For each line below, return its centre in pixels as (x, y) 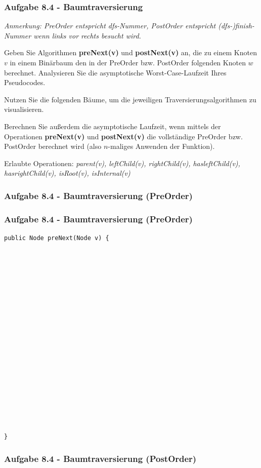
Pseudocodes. (25, 82)
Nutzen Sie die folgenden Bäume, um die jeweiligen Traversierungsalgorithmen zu (130, 99)
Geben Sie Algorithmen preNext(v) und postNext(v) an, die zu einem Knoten (130, 52)
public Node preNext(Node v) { (57, 238)
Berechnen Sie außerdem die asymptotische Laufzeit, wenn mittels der (113, 126)
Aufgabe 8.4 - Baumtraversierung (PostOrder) (100, 459)
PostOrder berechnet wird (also (53, 146)
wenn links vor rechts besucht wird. (87, 35)
